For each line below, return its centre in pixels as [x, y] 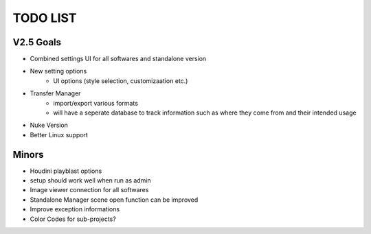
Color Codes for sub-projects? [73, 219]
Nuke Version [49, 125]
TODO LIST [45, 18]
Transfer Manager [55, 93]
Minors [28, 154]
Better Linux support [59, 134]
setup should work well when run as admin [90, 180]
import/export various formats [96, 103]
